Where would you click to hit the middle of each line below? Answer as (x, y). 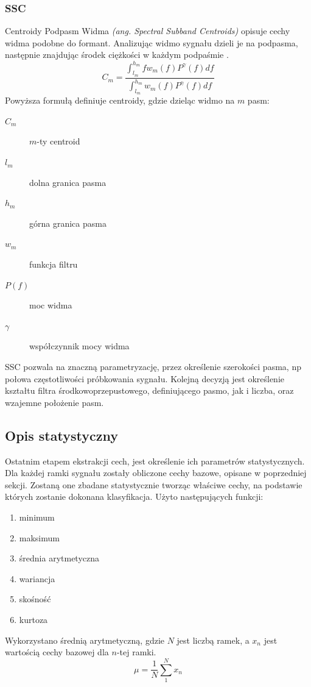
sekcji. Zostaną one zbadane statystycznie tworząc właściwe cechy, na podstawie (154, 484)
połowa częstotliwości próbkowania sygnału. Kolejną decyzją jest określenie (145, 378)
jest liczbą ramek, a (213, 640)
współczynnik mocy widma (79, 346)
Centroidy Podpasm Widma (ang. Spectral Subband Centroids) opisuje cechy (148, 31)
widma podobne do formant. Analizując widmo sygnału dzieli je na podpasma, (152, 42)
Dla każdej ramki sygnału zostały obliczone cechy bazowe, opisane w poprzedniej (156, 473)
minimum (37, 517)
